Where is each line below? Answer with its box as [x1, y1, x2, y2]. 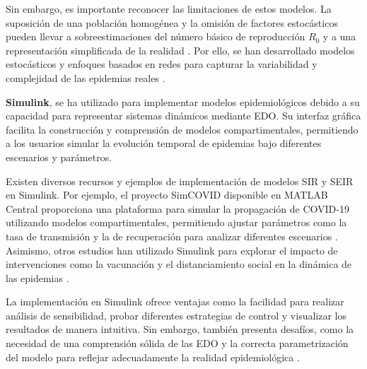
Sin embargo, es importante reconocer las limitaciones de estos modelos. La [6, 1, 332, 16]
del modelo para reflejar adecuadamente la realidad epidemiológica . [6, 349, 300, 364]
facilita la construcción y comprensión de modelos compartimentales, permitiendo [6, 122, 359, 136]
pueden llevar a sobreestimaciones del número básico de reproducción [6, 29, 305, 44]
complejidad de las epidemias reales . [6, 70, 165, 85]
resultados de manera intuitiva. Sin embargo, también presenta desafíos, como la [6, 322, 354, 336]
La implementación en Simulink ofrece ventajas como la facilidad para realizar [6, 294, 344, 309]
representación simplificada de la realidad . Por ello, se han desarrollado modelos [6, 42, 355, 57]
